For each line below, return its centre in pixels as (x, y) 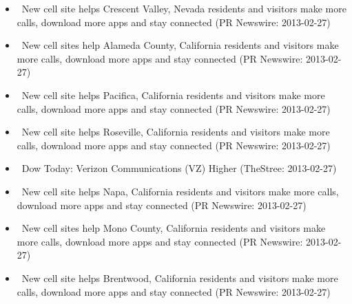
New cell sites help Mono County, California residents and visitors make (174, 228)
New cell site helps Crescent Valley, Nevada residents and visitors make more (184, 8)
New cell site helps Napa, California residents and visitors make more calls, (180, 191)
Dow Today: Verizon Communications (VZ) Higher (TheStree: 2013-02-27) (179, 168)
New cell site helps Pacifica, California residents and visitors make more (173, 95)
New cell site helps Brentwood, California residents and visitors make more (180, 278)
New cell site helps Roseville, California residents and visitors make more (176, 132)
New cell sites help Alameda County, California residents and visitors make (180, 45)
